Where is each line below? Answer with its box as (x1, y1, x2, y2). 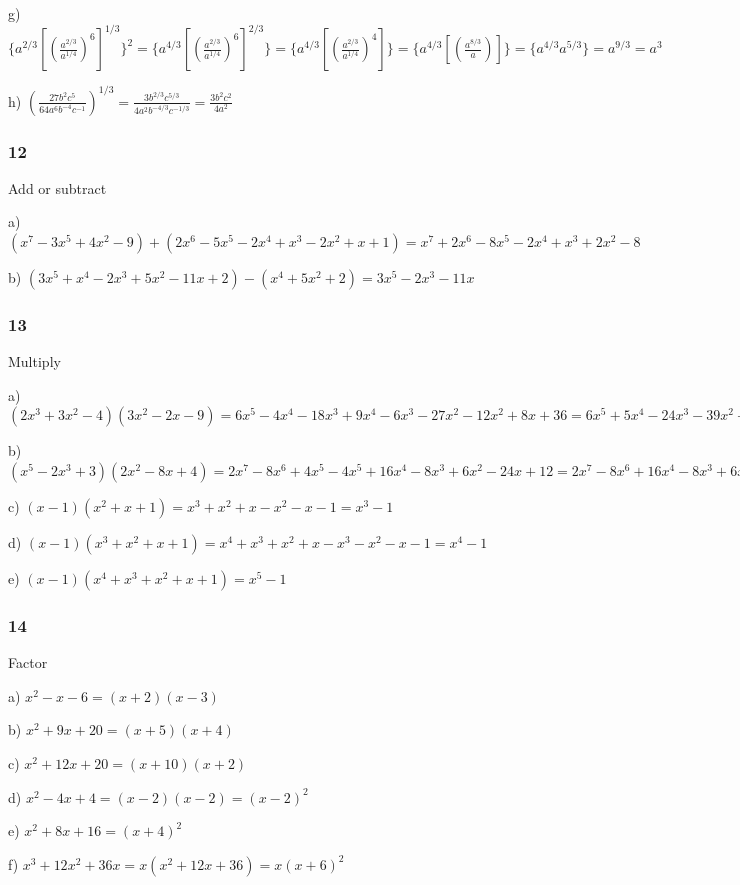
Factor (8, 652, 48, 673)
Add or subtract (8, 177, 107, 198)
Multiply (8, 351, 61, 372)
